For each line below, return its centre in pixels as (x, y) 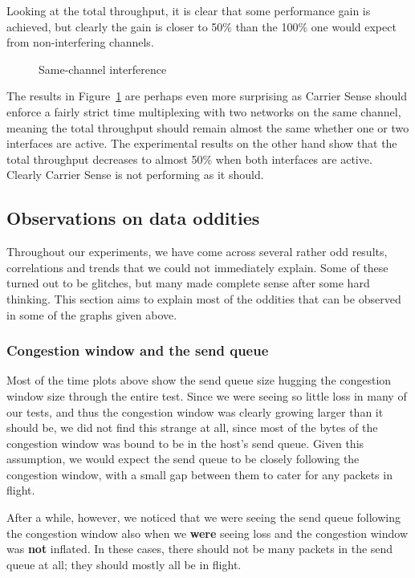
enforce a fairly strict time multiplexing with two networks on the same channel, (204, 111)
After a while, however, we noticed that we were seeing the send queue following (203, 517)
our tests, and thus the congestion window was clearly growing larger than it (195, 411)
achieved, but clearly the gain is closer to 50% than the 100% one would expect (201, 26)
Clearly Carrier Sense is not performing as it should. (135, 175)
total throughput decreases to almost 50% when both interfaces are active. (189, 159)
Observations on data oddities (133, 218)
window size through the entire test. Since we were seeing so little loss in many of (207, 395)
